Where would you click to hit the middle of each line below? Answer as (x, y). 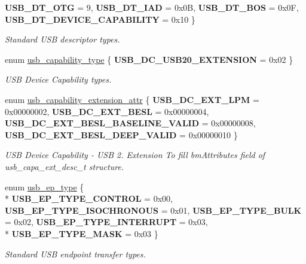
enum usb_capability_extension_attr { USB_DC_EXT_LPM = (132, 99)
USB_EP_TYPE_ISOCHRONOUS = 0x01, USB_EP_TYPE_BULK (153, 210)
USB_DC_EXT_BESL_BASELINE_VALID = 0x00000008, (130, 123)
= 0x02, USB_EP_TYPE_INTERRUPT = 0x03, (106, 222)
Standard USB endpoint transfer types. (75, 254)
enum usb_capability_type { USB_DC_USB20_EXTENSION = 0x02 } (149, 59)
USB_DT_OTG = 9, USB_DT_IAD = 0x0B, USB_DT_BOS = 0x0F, (152, 7)
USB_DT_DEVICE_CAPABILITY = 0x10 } (100, 19)
